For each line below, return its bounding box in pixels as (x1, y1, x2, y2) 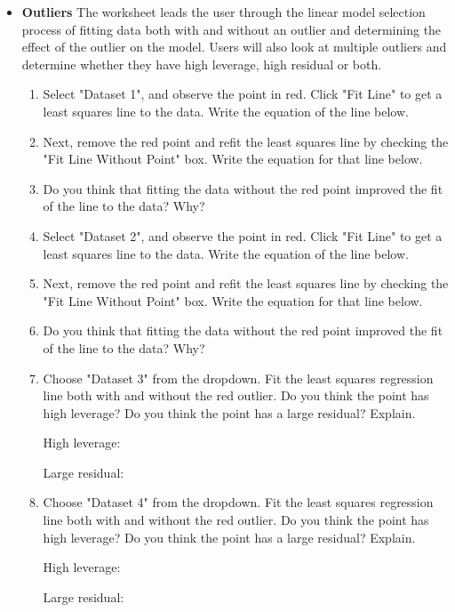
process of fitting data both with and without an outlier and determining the (21, 20, 442, 38)
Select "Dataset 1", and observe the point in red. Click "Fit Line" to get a (43, 85, 443, 103)
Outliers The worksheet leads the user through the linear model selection (21, 3, 426, 20)
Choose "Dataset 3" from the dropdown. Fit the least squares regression (43, 368, 434, 387)
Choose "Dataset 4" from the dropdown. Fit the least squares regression (43, 493, 434, 511)
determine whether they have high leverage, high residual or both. (21, 54, 382, 73)
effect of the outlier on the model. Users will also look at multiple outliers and (21, 37, 447, 56)
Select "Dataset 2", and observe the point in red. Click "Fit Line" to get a (43, 226, 443, 245)
